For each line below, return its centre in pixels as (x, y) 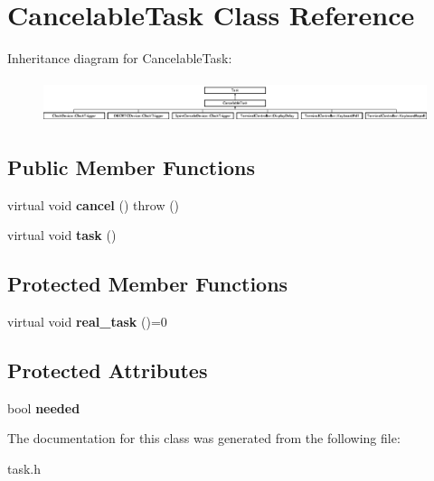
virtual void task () (62, 235)
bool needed (44, 407)
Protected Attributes (108, 370)
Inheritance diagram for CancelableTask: (120, 58)
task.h (24, 468)
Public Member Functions (131, 166)
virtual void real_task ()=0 (87, 321)
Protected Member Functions (148, 284)
